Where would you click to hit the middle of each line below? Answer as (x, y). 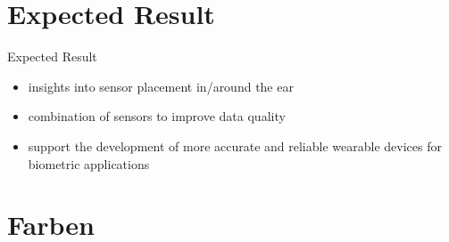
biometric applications (89, 163)
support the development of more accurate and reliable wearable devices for (235, 145)
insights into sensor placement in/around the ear (161, 86)
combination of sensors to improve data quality (157, 116)
